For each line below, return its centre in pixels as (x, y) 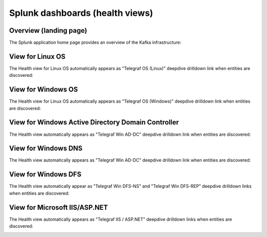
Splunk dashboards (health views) (81, 13)
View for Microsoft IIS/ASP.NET (59, 207)
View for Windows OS (44, 89)
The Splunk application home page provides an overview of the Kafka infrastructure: (95, 43)
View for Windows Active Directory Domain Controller (94, 122)
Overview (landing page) (48, 30)
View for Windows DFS (45, 174)
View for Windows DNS (46, 148)
